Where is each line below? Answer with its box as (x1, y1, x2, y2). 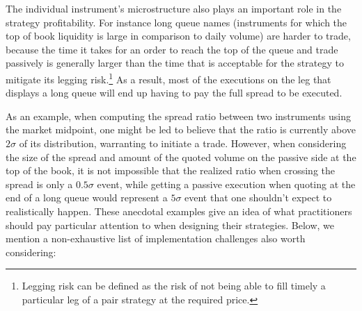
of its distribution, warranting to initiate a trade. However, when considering (19, 136, 347, 150)
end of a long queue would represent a (6, 190, 168, 205)
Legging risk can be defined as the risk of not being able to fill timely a (22, 278, 326, 293)
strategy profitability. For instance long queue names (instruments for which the (6, 15, 347, 29)
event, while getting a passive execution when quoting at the (97, 176, 356, 191)
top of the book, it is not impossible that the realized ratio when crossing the (6, 163, 336, 178)
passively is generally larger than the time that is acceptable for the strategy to (6, 56, 344, 70)
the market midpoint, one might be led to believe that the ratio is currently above (6, 122, 356, 137)
